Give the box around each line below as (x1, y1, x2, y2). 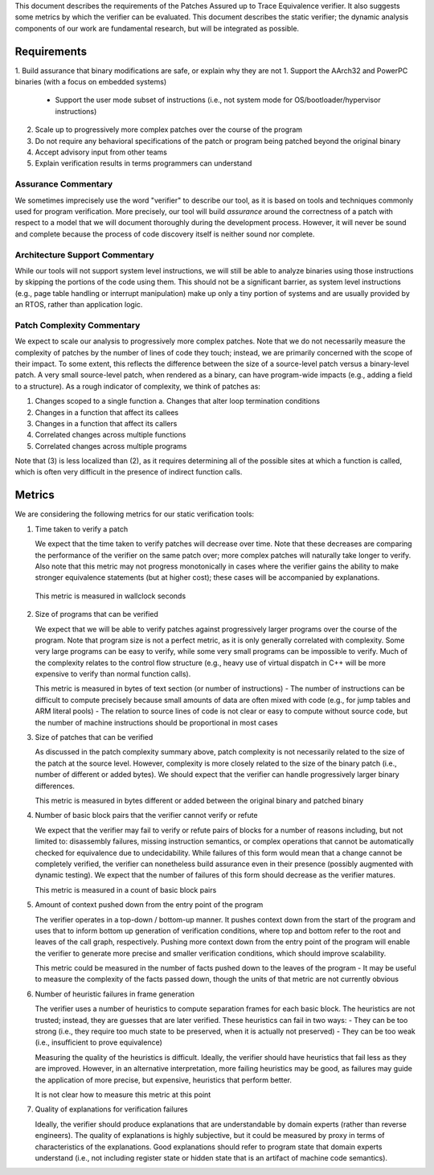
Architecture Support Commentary (14, 249, 154, 261)
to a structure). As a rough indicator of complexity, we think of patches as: (14, 381, 261, 391)
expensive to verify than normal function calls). (35, 669, 191, 679)
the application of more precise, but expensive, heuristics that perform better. (35, 1074, 293, 1085)
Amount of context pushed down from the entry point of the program (35, 900, 264, 910)
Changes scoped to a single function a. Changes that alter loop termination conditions (35, 396, 321, 406)
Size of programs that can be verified (35, 610, 158, 619)
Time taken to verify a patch (35, 524, 129, 534)
